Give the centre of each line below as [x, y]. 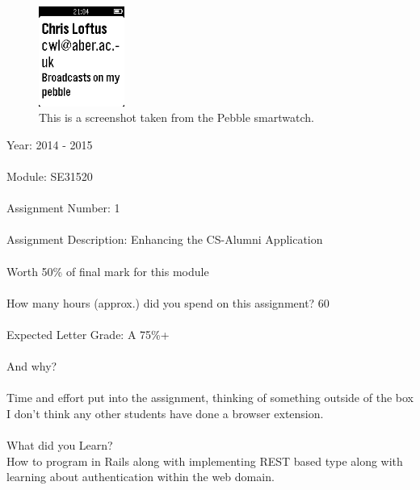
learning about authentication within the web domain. [141, 477]
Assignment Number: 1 [63, 208]
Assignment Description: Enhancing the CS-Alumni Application [165, 239]
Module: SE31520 [50, 176]
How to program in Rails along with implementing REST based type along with [205, 461]
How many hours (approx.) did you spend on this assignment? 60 [168, 302]
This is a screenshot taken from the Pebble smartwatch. [176, 117]
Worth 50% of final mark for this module [108, 271]
